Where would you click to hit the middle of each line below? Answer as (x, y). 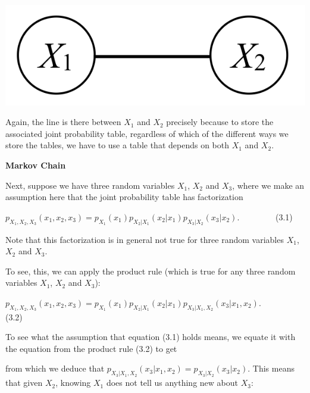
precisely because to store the (220, 122)
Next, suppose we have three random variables (90, 185)
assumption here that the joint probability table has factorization (124, 197)
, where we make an (268, 185)
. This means (271, 368)
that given (24, 383)
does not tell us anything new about (172, 383)
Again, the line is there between (63, 122)
